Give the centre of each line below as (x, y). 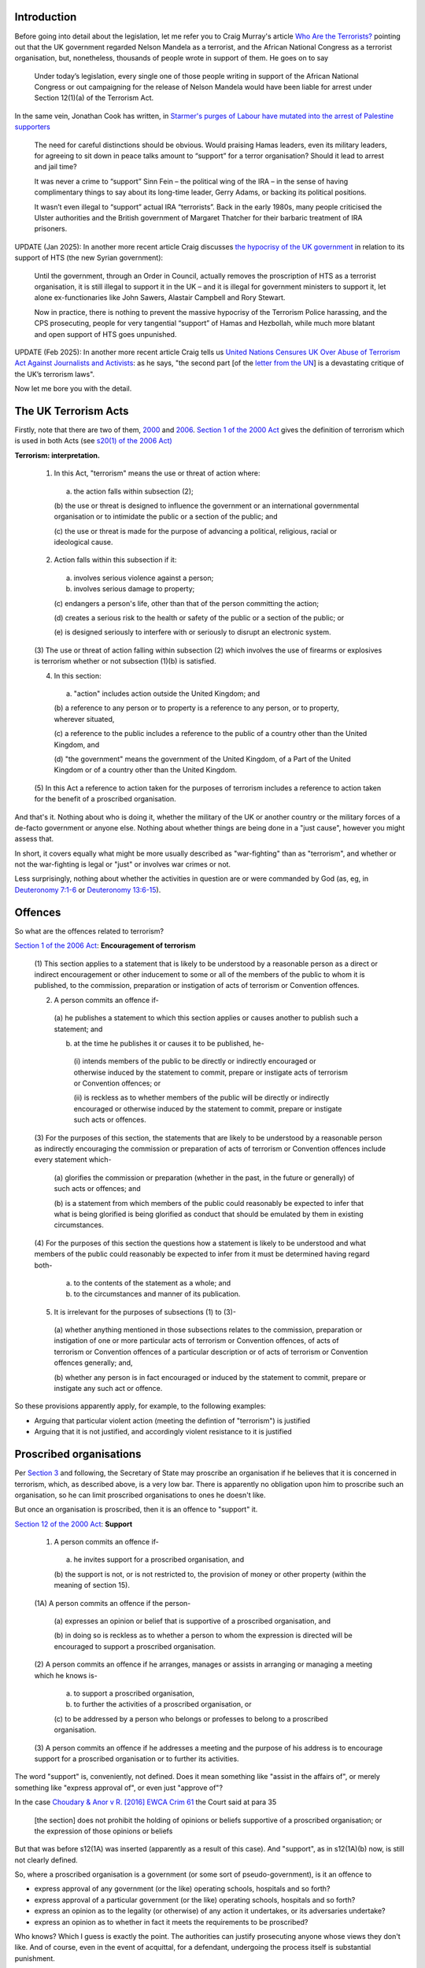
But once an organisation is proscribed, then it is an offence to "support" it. (136, 1509)
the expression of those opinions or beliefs (103, 1831)
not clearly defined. (46, 1860)
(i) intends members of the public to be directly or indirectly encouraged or (195, 1061)
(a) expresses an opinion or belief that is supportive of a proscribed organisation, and (192, 1621)
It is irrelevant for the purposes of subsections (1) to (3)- (145, 1311)
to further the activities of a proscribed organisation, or (163, 1704)
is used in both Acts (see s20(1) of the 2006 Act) (93, 441)
